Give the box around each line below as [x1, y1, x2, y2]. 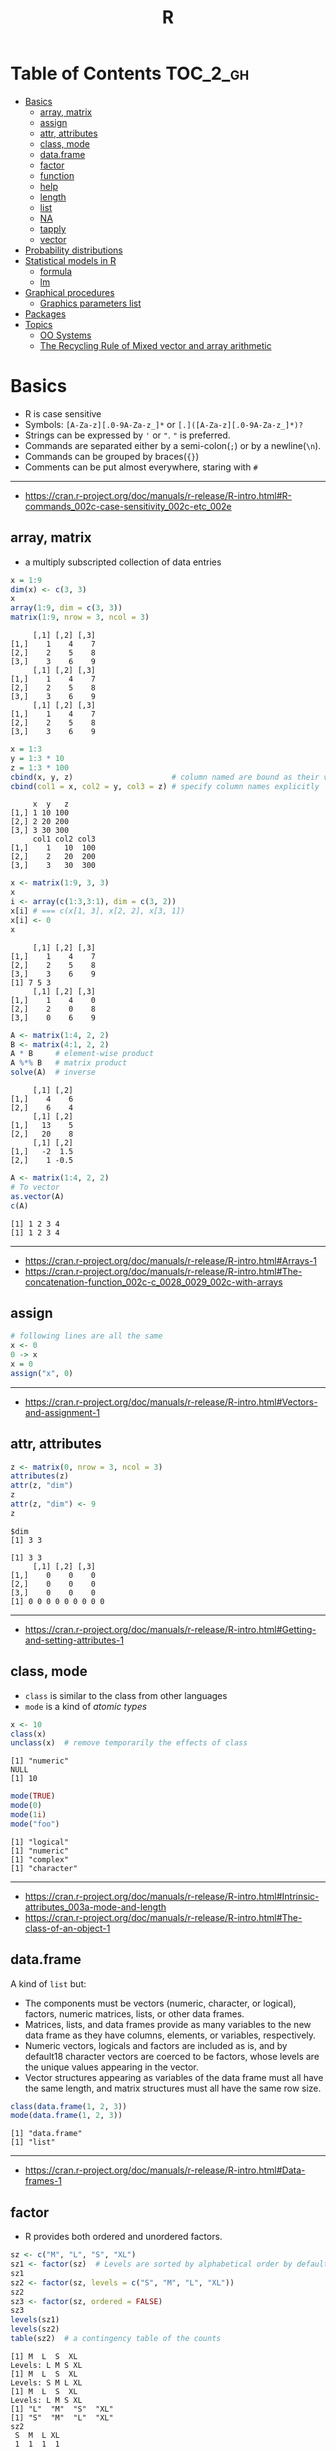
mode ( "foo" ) [10, 1819, 60, 1829]
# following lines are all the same [10, 1331, 163, 1341]
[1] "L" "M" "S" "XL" [10, 2404, 114, 2414]
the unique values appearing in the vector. [24, 2061, 199, 2073]
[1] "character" [10, 1863, 78, 1873]
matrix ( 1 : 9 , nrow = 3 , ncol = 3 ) [10, 612, 150, 623]
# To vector [10, 1182, 60, 1192]
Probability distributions [24, 244, 123, 256]
